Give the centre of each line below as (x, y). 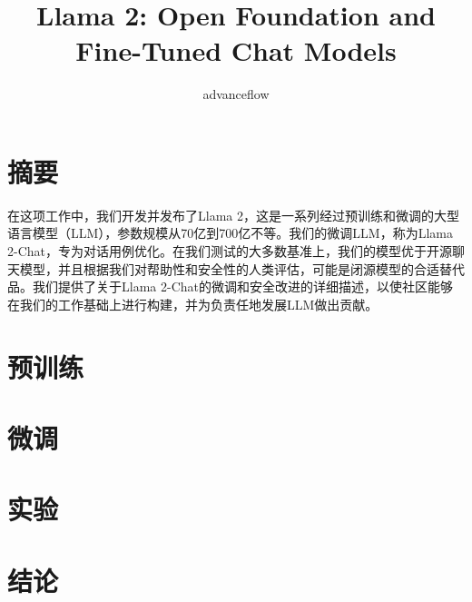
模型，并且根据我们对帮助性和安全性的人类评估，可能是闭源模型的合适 (229, 268)
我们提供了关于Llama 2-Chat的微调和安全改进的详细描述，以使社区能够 (242, 286)
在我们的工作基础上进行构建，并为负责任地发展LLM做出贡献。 (193, 304)
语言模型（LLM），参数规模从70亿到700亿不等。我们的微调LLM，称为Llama (230, 233)
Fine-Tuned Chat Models (236, 50)
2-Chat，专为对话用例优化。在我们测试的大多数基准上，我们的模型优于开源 (230, 251)
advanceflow (236, 94)
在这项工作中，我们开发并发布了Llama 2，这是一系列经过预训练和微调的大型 (233, 215)
